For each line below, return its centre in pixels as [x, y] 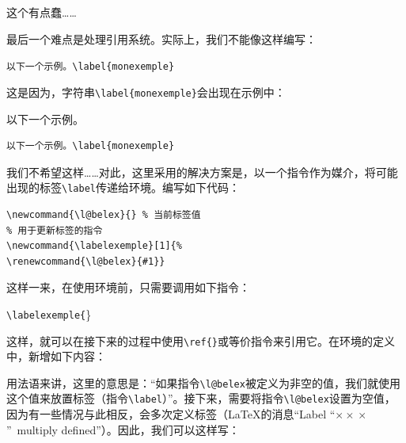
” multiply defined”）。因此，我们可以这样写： [123, 429]
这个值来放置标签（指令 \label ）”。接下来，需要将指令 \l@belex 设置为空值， [201, 398]
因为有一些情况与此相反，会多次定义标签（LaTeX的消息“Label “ [171, 414]
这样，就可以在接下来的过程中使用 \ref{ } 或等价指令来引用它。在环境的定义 [201, 340]
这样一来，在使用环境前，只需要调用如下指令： [128, 287]
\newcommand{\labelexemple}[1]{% [94, 246]
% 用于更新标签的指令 [55, 230]
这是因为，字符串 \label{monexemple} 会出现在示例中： [146, 92]
